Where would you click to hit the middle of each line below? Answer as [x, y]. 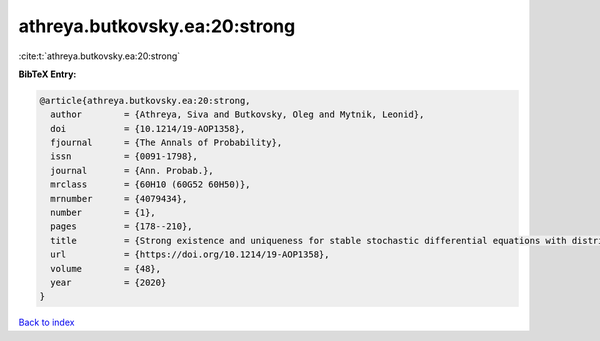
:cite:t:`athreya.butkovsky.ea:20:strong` [99, 56]
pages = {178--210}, [122, 226]
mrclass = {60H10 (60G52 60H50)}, [150, 184]
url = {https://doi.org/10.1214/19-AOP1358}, [190, 254]
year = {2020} [108, 282]
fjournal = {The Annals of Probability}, [166, 143]
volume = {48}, [106, 268]
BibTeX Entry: [47, 74]
